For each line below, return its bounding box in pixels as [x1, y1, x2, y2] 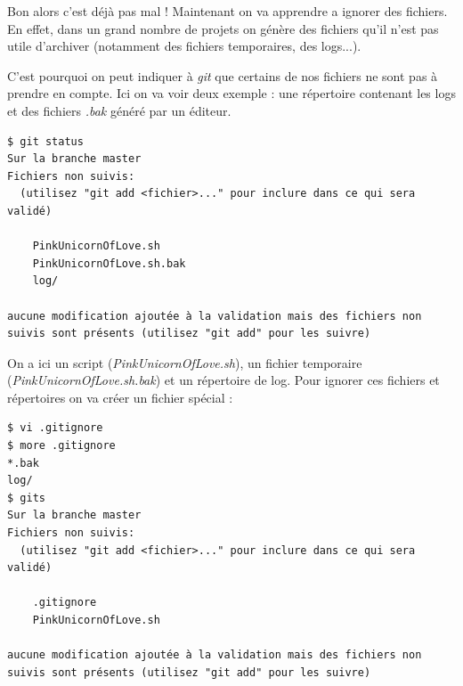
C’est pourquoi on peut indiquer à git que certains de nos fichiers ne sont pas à [7, 66, 438, 85]
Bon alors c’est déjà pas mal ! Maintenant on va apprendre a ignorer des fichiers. [7, 2, 448, 20]
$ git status [7, 135, 84, 148]
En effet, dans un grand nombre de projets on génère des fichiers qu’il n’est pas [7, 19, 439, 37]
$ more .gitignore [7, 439, 116, 453]
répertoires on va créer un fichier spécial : [7, 388, 233, 406]
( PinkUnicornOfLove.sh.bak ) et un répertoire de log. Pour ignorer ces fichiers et [7, 371, 440, 389]
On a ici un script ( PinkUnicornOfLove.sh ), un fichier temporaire [7, 353, 362, 372]
